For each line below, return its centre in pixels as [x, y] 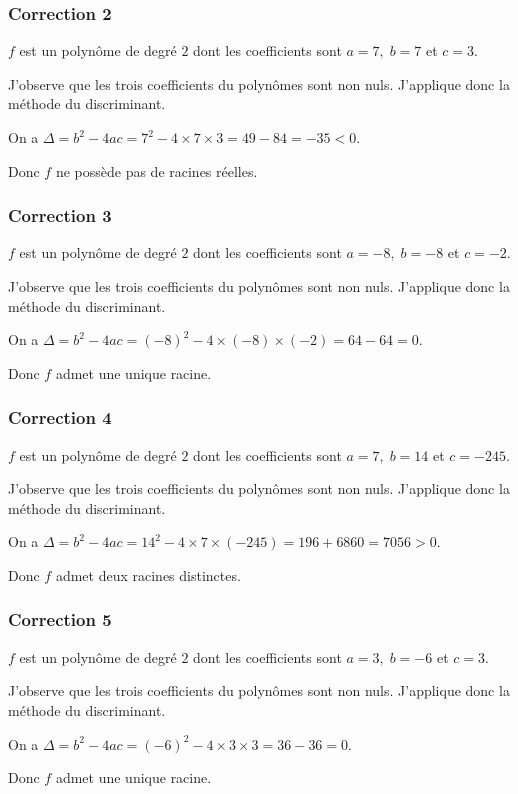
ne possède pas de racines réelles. [156, 170]
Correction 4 [60, 417]
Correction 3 [60, 215]
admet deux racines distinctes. [148, 574]
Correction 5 [60, 619]
